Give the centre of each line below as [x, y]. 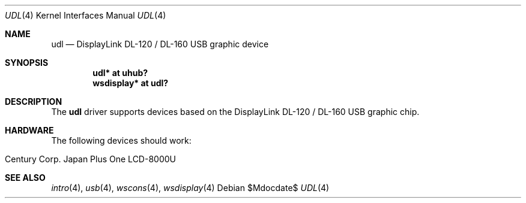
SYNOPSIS [27, 63]
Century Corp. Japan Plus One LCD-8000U [90, 159]
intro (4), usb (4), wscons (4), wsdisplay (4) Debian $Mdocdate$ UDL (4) [190, 188]
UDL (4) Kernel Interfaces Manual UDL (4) [86, 15]
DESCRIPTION [34, 101]
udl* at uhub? [120, 73]
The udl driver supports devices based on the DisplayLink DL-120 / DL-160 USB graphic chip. [235, 112]
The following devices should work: [121, 140]
